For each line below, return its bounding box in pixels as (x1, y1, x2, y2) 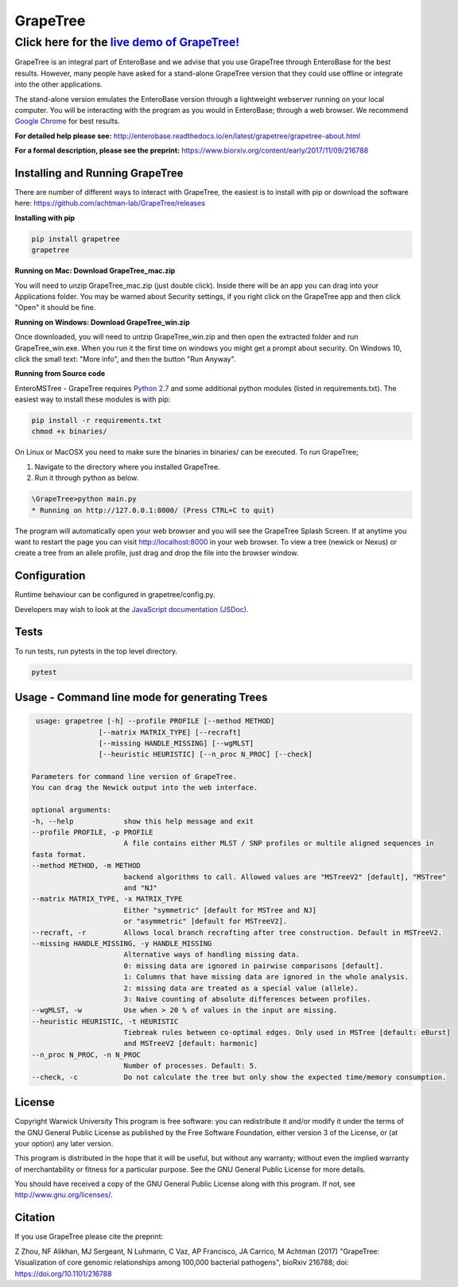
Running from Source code (14, 369, 106, 378)
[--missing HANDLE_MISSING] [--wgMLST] (98, 738, 254, 747)
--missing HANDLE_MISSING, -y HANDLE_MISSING (31, 939, 212, 948)
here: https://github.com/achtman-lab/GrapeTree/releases (14, 199, 206, 208)
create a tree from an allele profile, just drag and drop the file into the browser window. (14, 549, 299, 558)
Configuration (14, 569, 86, 583)
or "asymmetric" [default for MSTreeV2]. (123, 917, 288, 926)
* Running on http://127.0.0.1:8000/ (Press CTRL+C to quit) (31, 506, 275, 514)
